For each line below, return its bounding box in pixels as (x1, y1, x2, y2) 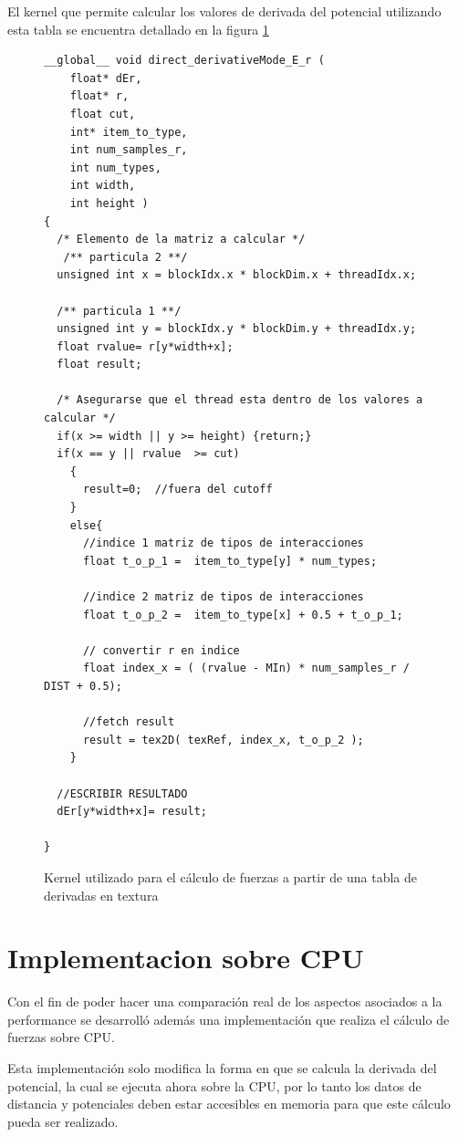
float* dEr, (69, 71, 142, 85)
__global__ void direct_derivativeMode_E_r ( (44, 54, 325, 68)
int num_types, (69, 161, 161, 174)
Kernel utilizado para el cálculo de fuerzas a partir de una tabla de (44, 867, 418, 886)
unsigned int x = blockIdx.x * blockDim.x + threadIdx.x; (57, 268, 417, 282)
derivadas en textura (44, 885, 159, 904)
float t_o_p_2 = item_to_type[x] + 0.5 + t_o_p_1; (82, 608, 403, 621)
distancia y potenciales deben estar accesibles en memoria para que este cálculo (7, 1094, 451, 1113)
